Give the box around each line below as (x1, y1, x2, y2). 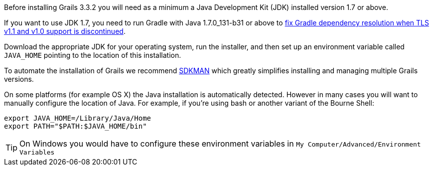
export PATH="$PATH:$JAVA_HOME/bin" (4, 122, 147, 130)
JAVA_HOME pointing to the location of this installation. (4, 51, 181, 59)
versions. (4, 75, 34, 83)
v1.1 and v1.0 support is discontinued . (4, 27, 126, 35)
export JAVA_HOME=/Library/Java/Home (4, 114, 151, 122)
